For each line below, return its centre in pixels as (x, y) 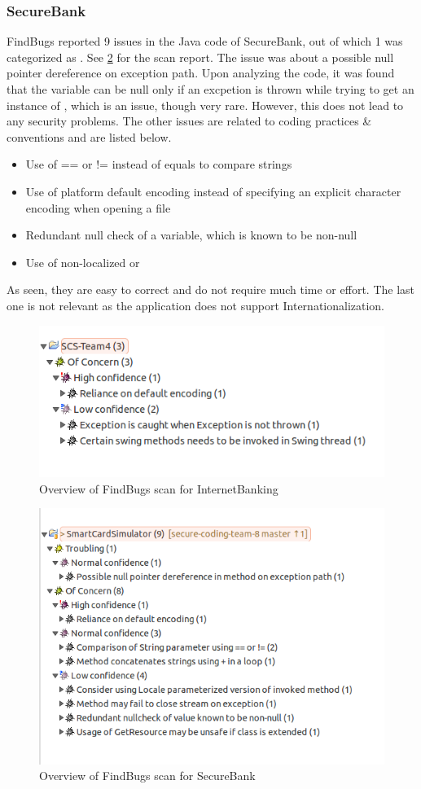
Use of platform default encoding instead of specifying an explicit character (213, 191)
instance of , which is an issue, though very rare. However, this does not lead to (205, 105)
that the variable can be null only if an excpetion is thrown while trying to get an (210, 89)
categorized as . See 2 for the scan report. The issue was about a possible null (200, 57)
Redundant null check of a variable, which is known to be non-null (191, 235)
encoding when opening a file (98, 207)
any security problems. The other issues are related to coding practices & (189, 121)
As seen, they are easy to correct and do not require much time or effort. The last (211, 289)
